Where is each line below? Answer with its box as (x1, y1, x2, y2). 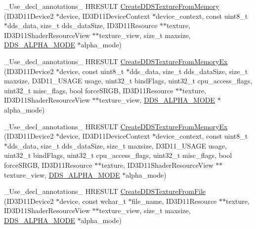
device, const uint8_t (59, 66, 124, 76)
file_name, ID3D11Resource (131, 195, 217, 206)
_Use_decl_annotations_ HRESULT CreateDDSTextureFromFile (4, 186, 206, 196)
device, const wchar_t (59, 195, 126, 206)
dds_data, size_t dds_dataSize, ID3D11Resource (7, 20, 158, 31)
